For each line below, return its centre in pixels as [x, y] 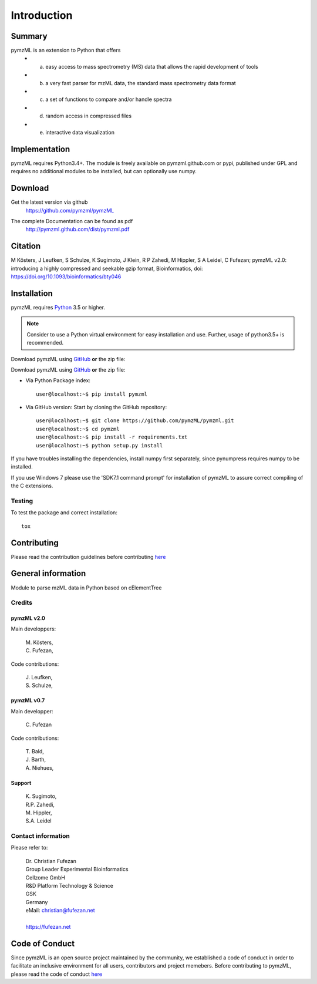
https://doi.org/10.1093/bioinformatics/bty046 [66, 277]
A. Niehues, [40, 768]
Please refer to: [29, 848]
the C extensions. [32, 486]
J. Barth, [36, 760]
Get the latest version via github [49, 202]
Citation [26, 246]
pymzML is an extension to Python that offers [66, 50]
